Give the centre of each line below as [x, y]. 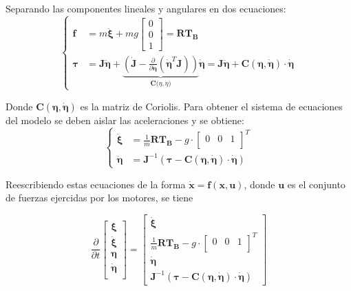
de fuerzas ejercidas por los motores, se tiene [99, 198]
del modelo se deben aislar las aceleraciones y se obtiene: [125, 120]
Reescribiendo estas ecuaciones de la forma [96, 184]
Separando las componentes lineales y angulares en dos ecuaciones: [146, 8]
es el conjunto [316, 184]
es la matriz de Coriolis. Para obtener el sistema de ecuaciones [211, 106]
